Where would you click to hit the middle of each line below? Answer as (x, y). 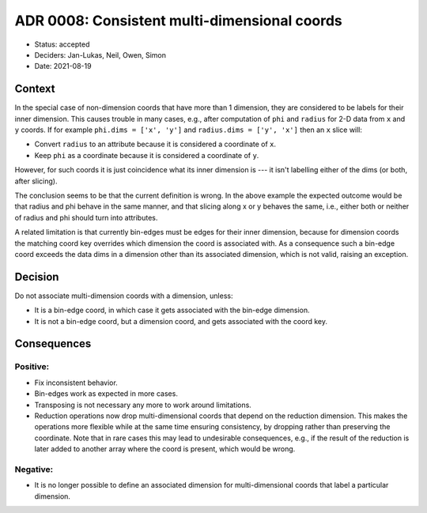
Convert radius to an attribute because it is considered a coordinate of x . (155, 144)
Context (35, 89)
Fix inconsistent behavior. (76, 383)
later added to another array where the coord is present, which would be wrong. (165, 449)
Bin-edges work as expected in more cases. (106, 394)
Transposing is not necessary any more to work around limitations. (143, 405)
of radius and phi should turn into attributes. (86, 217)
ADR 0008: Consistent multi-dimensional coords (179, 21)
